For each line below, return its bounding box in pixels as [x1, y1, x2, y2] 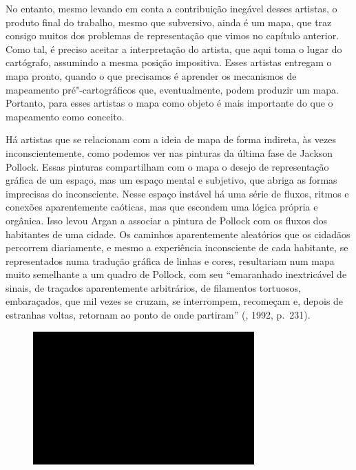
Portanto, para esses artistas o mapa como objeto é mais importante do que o [6, 96, 333, 110]
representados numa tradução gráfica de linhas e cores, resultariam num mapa [6, 253, 335, 268]
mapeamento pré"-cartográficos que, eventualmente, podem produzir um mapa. [6, 82, 339, 96]
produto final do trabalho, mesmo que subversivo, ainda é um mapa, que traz [6, 14, 332, 29]
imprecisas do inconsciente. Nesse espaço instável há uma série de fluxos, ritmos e [6, 186, 349, 200]
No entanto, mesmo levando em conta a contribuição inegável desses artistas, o [6, 1, 337, 15]
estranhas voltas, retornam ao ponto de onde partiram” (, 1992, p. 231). [6, 308, 311, 322]
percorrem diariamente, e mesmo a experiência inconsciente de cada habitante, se [6, 240, 348, 255]
